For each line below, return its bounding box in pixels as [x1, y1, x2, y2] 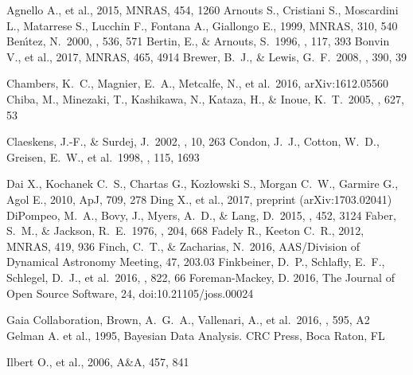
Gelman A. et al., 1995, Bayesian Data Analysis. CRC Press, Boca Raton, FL [6, 326, 385, 343]
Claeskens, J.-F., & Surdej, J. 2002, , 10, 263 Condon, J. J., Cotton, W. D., [6, 133, 380, 150]
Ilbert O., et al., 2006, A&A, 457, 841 [6, 354, 189, 370]
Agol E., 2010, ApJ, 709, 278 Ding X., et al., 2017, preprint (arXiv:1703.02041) [6, 190, 392, 207]
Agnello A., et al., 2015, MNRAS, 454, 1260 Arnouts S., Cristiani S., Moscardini [6, 2, 399, 18]
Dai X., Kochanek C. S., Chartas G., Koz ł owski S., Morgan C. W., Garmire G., [6, 175, 399, 192]
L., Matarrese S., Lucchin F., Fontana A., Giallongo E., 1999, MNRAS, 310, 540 [6, 17, 398, 33]
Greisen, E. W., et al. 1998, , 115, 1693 [6, 148, 200, 165]
